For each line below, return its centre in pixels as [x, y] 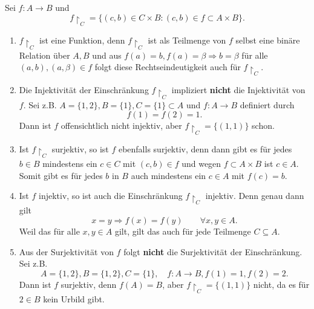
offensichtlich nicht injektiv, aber [121, 125]
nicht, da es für [281, 284]
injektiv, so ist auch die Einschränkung [111, 196]
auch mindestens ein [168, 175]
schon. [263, 125]
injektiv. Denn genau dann [255, 196]
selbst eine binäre [268, 40]
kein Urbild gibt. [74, 299]
